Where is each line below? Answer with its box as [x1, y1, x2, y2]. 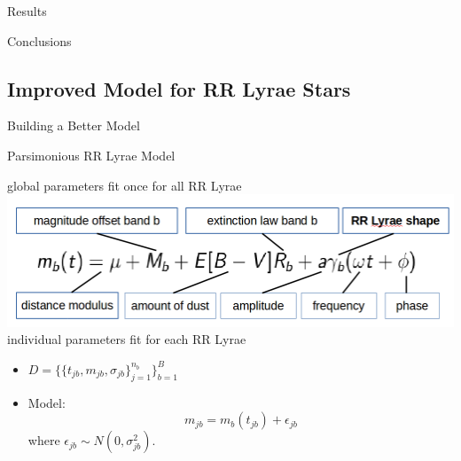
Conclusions [7, 31, 72, 50]
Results [7, 2, 47, 20]
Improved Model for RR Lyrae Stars [7, 74, 351, 102]
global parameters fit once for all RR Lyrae [7, 176, 242, 194]
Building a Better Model [7, 116, 140, 135]
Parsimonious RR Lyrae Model [7, 145, 176, 164]
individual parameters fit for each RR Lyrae [7, 330, 246, 348]
